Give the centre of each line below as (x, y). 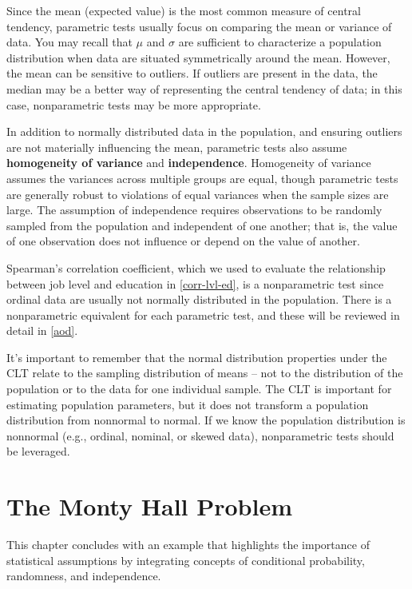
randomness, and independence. (84, 576)
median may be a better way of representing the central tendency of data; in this (204, 88)
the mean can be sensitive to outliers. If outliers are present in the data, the (192, 73)
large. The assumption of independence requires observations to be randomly (194, 210)
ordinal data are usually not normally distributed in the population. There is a (199, 299)
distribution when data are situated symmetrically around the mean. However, (198, 57)
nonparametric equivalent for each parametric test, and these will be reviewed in (203, 314)
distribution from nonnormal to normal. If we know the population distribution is (206, 420)
